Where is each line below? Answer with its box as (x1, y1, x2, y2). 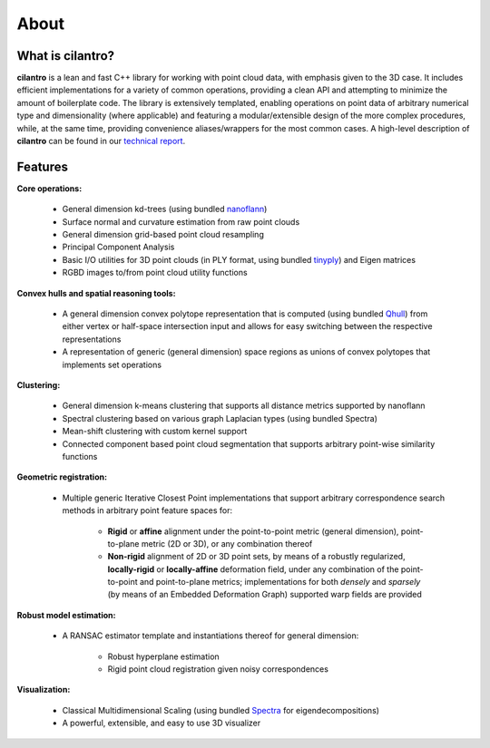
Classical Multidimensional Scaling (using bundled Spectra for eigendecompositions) (62, 704, 380, 715)
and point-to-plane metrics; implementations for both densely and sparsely (139, 577, 421, 588)
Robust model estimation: (16, 609, 116, 620)
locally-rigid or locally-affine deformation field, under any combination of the (107, 563, 399, 575)
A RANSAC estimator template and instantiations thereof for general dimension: (62, 630, 359, 641)
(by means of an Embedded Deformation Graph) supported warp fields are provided (107, 589, 422, 600)
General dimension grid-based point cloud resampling (62, 229, 265, 240)
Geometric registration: (16, 471, 108, 482)
